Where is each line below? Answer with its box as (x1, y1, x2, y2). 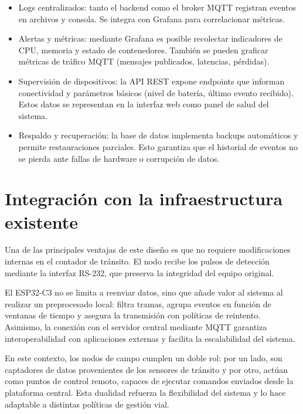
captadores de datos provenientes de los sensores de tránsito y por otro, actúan (5, 363, 288, 375)
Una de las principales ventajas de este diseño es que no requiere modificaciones (5, 243, 291, 256)
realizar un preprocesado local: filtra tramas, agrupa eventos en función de (5, 297, 271, 310)
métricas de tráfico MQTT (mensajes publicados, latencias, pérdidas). (18, 55, 270, 67)
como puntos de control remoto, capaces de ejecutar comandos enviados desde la (5, 375, 294, 387)
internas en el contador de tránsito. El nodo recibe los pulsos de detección (5, 255, 270, 267)
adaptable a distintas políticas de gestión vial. (5, 398, 169, 410)
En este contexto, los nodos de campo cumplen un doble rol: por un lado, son (5, 352, 282, 364)
